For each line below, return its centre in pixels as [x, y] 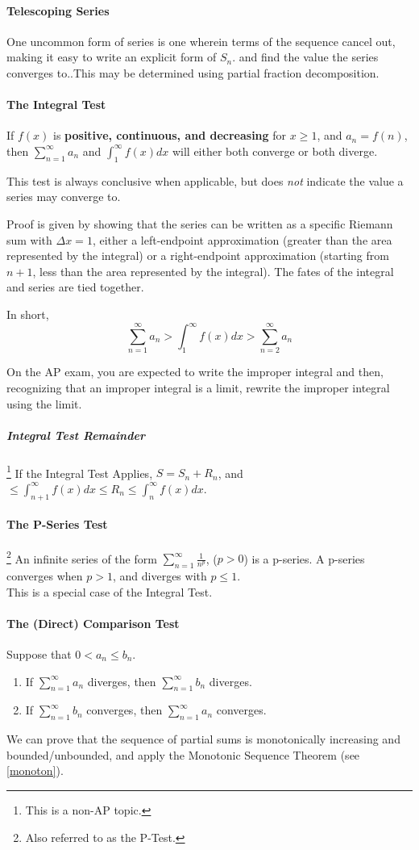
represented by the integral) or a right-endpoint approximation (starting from [198, 255]
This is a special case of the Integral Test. [110, 591]
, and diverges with [160, 575]
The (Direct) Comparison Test [93, 623]
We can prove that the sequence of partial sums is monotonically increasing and [203, 739]
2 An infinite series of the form [82, 557]
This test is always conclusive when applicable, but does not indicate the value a [205, 180]
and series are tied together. [75, 287]
